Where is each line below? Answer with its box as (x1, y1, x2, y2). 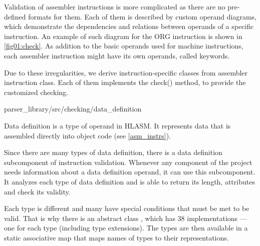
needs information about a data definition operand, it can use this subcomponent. (4, 166, 255, 177)
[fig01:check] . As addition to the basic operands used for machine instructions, (4, 40, 243, 51)
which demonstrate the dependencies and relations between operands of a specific (4, 21, 254, 31)
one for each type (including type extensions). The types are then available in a (4, 222, 248, 233)
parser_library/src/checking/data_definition (4, 103, 142, 114)
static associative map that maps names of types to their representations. (4, 232, 229, 242)
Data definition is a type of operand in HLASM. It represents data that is (4, 120, 231, 130)
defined (4, 11, 26, 21)
